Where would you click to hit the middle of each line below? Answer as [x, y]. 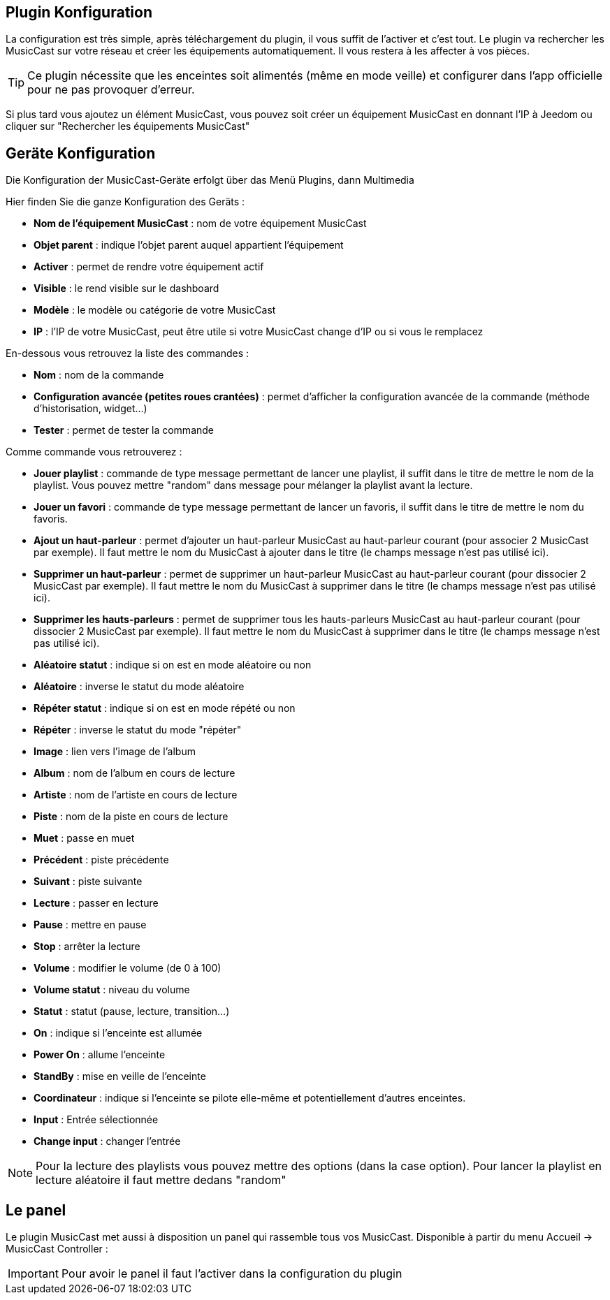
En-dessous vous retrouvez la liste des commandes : [128, 353]
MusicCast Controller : [57, 1249]
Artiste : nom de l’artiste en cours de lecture [136, 795]
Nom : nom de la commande [99, 375]
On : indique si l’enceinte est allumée [118, 1033]
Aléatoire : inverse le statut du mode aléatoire [139, 687]
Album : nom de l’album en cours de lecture [135, 773]
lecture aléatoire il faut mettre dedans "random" [161, 1180]
